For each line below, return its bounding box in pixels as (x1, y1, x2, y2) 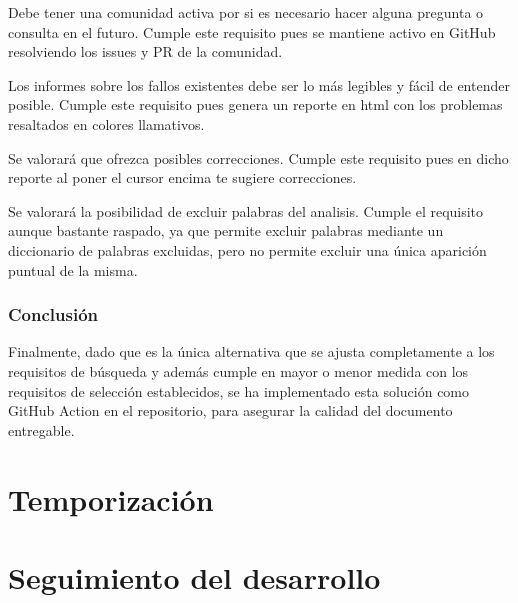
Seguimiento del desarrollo (8, 556, 381, 597)
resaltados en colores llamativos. (8, 113, 205, 134)
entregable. (8, 419, 75, 440)
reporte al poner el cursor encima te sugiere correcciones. (8, 167, 357, 188)
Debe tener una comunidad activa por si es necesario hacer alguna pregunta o (8, 2, 484, 22)
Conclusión (8, 302, 98, 327)
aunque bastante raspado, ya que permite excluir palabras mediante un (8, 220, 444, 241)
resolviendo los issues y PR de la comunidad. (8, 41, 283, 62)
